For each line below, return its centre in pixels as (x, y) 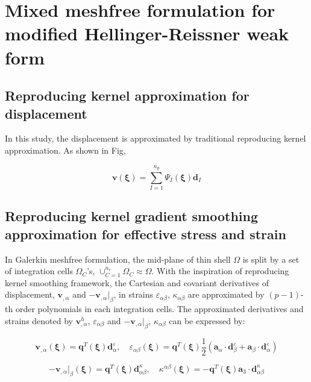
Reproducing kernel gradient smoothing (132, 216)
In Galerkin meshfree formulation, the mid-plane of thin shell (118, 259)
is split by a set (271, 259)
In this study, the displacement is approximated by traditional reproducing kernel (155, 138)
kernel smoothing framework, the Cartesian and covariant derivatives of (137, 282)
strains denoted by (39, 320)
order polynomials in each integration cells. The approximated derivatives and (159, 309)
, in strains (134, 294)
